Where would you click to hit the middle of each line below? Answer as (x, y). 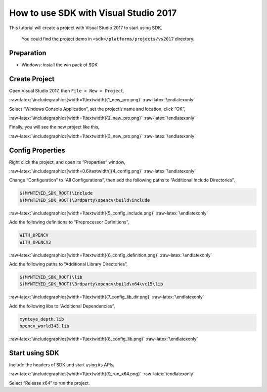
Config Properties (37, 150)
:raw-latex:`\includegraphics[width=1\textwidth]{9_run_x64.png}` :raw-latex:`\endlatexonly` (102, 374)
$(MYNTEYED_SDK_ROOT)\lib (51, 277)
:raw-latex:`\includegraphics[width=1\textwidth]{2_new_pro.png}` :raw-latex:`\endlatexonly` (103, 118)
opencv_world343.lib (44, 326)
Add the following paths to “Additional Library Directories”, (68, 264)
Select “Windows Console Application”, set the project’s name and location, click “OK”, (97, 109)
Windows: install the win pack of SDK (60, 65)
